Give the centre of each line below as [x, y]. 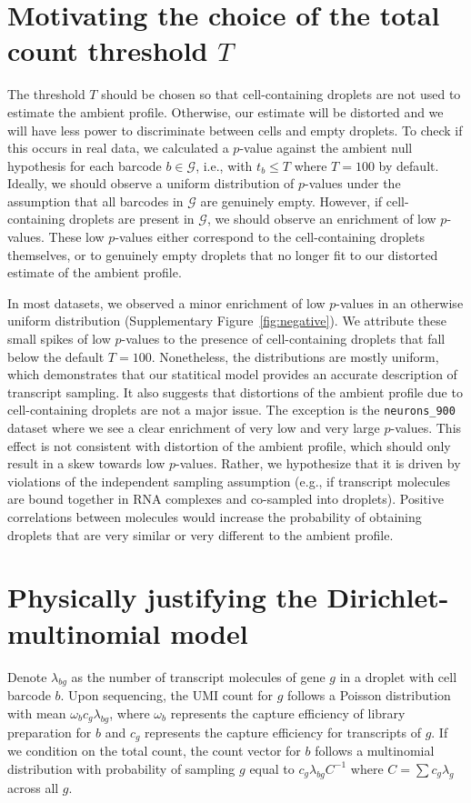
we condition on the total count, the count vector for [154, 751]
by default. [409, 165]
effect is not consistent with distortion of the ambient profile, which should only [229, 445]
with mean [37, 713]
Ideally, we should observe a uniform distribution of [151, 183]
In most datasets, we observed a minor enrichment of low [166, 302]
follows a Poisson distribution [369, 695]
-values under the [353, 183]
